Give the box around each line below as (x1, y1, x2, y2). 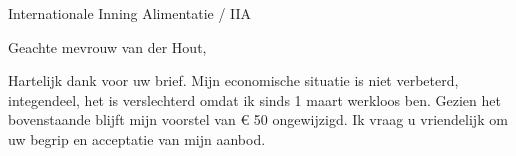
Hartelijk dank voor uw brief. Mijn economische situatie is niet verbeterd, (8, 70, 459, 91)
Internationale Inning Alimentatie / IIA (8, 3, 252, 23)
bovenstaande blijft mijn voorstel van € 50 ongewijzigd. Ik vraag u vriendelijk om (8, 109, 508, 130)
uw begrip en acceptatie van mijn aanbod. (8, 128, 266, 149)
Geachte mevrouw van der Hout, (8, 36, 207, 57)
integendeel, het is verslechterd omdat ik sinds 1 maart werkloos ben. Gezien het (8, 89, 501, 110)
